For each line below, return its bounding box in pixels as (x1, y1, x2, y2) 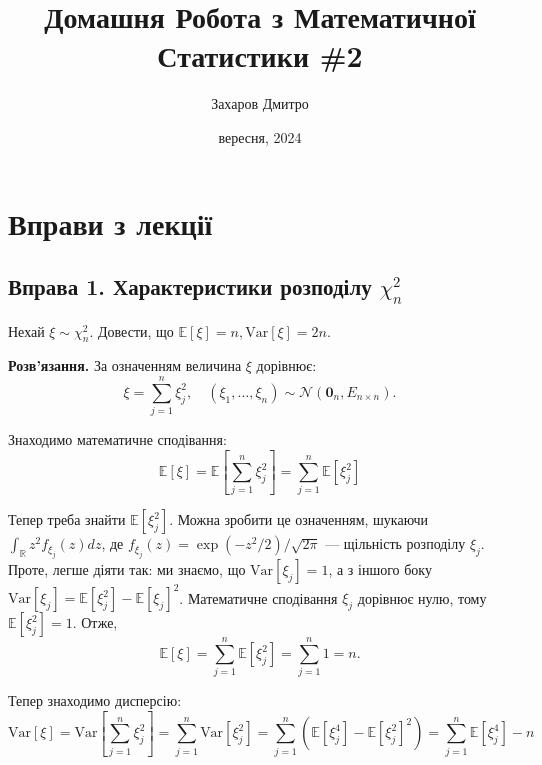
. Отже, (72, 612, 118, 633)
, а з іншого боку (328, 558, 432, 579)
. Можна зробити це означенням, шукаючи (169, 509, 429, 530)
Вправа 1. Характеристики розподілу (8, 271, 372, 302)
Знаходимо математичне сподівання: (8, 429, 227, 450)
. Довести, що (89, 320, 174, 341)
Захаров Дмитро (211, 93, 309, 114)
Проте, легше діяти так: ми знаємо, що (8, 558, 246, 579)
